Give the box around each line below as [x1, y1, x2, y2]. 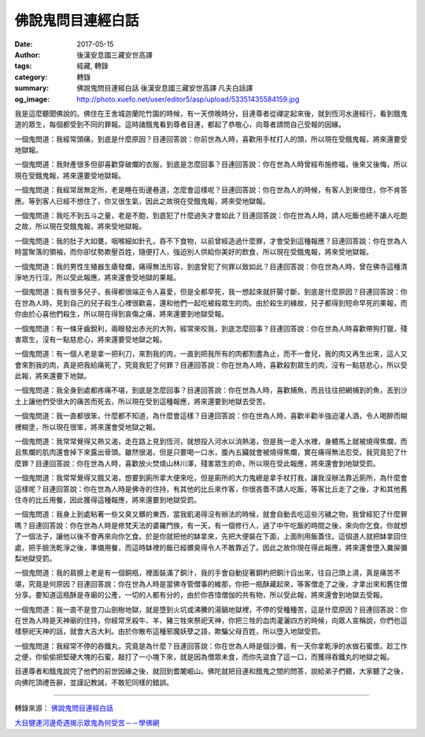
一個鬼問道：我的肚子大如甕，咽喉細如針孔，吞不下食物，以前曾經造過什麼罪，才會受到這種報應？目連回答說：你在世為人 [14, 236, 408, 246]
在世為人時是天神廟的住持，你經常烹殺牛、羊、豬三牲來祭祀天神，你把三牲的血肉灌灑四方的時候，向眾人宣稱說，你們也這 [14, 615, 408, 625]
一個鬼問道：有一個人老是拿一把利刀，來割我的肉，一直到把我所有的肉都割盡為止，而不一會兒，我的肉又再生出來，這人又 [14, 349, 408, 358]
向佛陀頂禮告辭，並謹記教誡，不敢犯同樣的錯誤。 [14, 677, 173, 687]
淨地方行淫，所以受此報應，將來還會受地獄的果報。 [14, 272, 180, 282]
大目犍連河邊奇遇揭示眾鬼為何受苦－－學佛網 [14, 717, 160, 728]
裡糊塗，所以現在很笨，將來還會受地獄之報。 [14, 422, 160, 431]
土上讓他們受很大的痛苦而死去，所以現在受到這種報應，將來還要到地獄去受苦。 [14, 396, 270, 406]
